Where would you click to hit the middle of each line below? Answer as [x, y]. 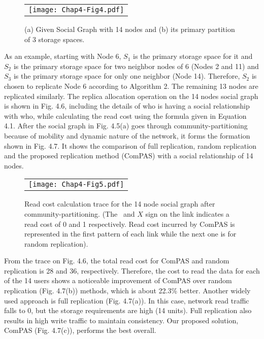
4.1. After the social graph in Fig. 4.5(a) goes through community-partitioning [126, 126]
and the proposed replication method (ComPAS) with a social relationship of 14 [129, 156]
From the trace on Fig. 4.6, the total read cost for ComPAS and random [117, 261]
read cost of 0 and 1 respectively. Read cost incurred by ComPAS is [130, 224]
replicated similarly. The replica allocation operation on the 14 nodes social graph [131, 96]
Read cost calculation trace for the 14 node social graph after [120, 204]
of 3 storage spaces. [55, 39]
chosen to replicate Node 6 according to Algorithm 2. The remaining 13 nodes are [131, 86]
